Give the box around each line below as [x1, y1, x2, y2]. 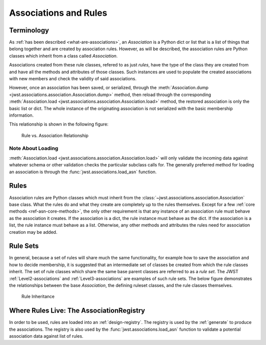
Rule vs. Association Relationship [21, 132, 89, 138]
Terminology [9, 26, 49, 34]
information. [9, 112, 34, 118]
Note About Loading [9, 145, 59, 152]
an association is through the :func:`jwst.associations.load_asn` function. [9, 169, 157, 175]
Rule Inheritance [21, 293, 55, 300]
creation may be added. [9, 229, 58, 235]
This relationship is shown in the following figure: [9, 121, 108, 127]
